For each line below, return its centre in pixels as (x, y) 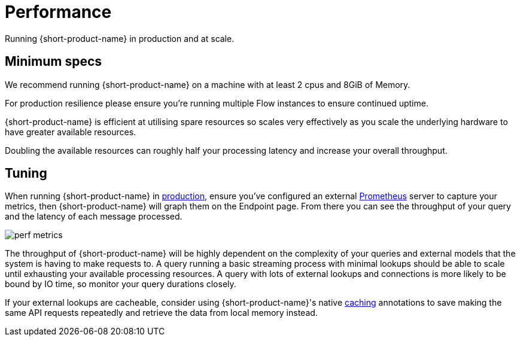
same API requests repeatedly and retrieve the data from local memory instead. (161, 313)
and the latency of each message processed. (94, 217)
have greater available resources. (71, 132)
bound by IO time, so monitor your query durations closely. (121, 284)
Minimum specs (54, 62)
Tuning (26, 173)
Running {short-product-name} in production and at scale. (120, 38)
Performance (58, 12)
